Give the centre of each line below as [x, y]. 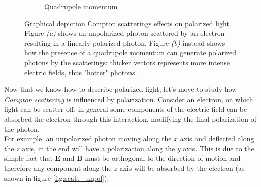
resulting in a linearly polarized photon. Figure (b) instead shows [125, 42]
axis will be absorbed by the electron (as [182, 168]
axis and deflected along [217, 138]
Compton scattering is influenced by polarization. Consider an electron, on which [129, 99]
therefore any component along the [58, 168]
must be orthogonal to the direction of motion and [163, 158]
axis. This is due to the [219, 148]
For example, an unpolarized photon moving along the [88, 138]
